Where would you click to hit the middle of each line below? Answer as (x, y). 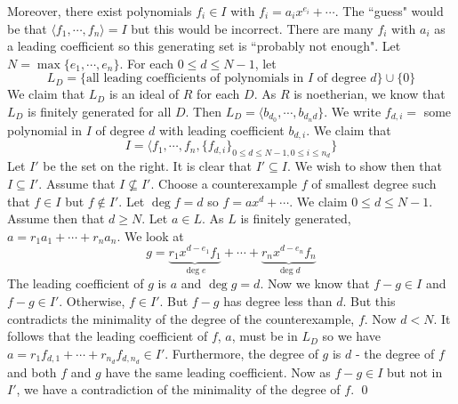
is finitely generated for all (100, 111)
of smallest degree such (374, 184)
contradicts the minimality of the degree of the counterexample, (181, 318)
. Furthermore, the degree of (241, 353)
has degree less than (278, 301)
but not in (414, 372)
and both (32, 372)
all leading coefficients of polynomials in (195, 79)
